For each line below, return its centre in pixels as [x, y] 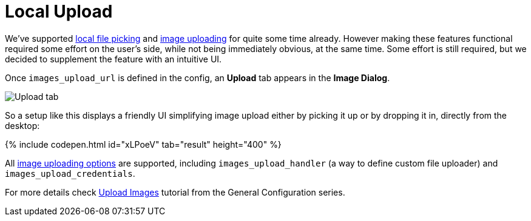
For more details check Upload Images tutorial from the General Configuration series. [175, 192]
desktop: [22, 125]
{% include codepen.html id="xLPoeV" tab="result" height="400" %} [143, 144]
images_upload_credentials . [70, 173]
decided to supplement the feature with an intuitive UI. [113, 59]
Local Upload [59, 12]
